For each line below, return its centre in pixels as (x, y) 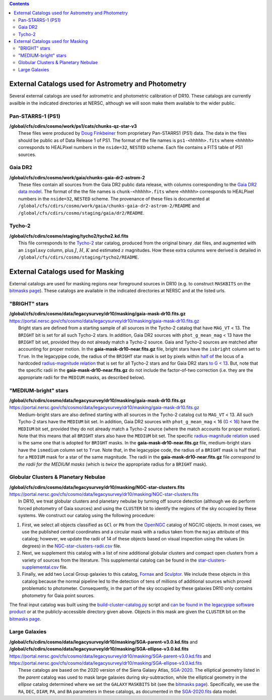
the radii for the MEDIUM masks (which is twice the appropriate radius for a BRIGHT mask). (113, 464)
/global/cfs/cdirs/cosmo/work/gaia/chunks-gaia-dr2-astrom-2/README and (109, 206)
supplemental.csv (40, 567)
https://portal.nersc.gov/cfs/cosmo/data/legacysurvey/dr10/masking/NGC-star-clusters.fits (104, 494)
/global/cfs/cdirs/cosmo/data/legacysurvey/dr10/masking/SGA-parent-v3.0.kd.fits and (104, 642)
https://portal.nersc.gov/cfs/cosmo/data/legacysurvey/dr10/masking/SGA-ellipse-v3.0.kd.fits (106, 663)
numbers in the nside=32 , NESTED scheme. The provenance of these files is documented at (114, 198)
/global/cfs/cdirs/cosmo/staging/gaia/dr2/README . (81, 213)
